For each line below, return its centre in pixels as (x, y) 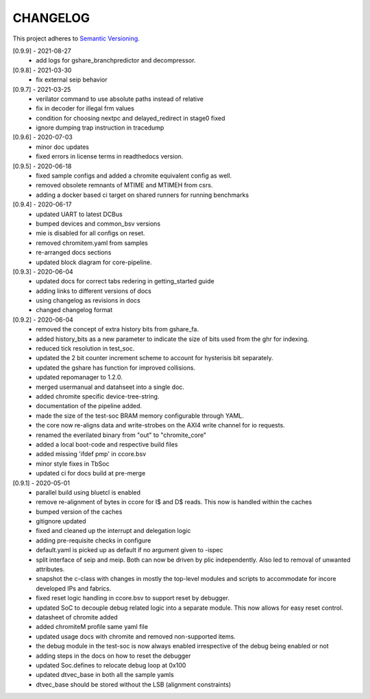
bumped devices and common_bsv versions (98, 224)
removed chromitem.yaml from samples (92, 243)
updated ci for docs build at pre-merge (91, 473)
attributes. (50, 569)
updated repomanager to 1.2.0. (79, 377)
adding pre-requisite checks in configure (94, 540)
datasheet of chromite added (77, 617)
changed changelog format (74, 310)
